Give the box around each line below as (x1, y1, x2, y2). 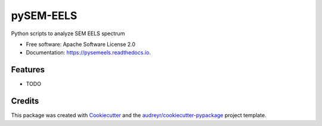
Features (11, 64, 45, 75)
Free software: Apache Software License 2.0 (26, 41, 136, 48)
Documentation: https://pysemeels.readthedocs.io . (26, 49, 151, 56)
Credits (11, 96, 39, 106)
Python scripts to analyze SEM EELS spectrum (11, 30, 125, 37)
